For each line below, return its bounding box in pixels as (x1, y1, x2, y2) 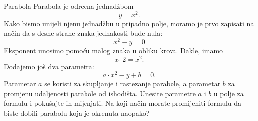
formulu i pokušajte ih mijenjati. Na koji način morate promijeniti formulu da (4, 98, 242, 108)
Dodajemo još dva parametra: (4, 61, 94, 71)
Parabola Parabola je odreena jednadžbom (4, 1, 134, 11)
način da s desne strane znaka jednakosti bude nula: (4, 28, 163, 38)
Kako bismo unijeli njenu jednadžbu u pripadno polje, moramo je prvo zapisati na (4, 18, 254, 28)
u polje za (213, 88, 244, 98)
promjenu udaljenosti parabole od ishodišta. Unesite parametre (4, 88, 196, 98)
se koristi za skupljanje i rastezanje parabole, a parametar (44, 78, 221, 89)
